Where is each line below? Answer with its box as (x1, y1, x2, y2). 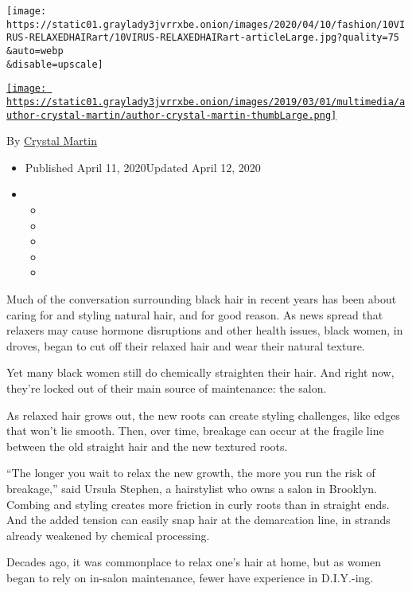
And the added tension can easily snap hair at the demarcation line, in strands (6, 511, 391, 528)
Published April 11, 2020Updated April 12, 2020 (25, 159, 261, 175)
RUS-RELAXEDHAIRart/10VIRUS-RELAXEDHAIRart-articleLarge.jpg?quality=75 (6, 32, 399, 44)
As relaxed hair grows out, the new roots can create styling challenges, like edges (6, 406, 400, 423)
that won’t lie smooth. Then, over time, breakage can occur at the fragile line (6, 422, 384, 439)
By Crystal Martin (6, 132, 97, 149)
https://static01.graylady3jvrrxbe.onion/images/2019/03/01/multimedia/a (6, 96, 406, 108)
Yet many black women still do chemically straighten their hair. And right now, (6, 364, 395, 381)
